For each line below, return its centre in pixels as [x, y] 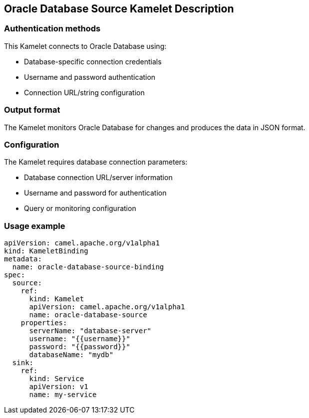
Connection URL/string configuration [84, 92]
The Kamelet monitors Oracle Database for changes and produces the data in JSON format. [155, 127]
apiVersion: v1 [59, 387]
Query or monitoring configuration [80, 209]
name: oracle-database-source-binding [88, 267]
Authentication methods [52, 29]
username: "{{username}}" [80, 339]
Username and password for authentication [95, 193]
